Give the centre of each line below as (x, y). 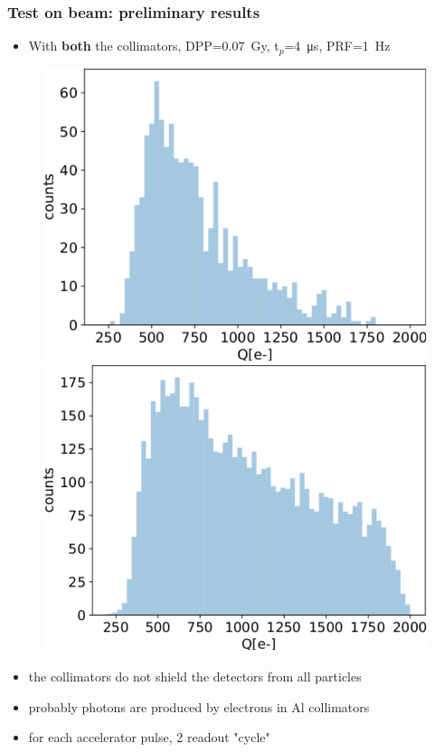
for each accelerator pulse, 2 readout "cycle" (149, 737)
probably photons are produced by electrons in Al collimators (199, 706)
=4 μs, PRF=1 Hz (337, 46)
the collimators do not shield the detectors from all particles (195, 677)
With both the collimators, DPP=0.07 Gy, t (154, 46)
